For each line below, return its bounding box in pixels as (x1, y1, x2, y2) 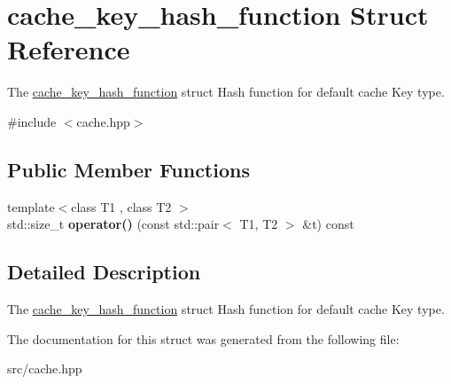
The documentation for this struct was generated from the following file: (7, 329, 400, 348)
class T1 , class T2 (71, 197, 172, 216)
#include (7, 112, 57, 130)
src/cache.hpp (7, 359, 82, 378)
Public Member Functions (7, 155, 250, 183)
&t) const (302, 215, 354, 233)
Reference (7, 31, 130, 67)
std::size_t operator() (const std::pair (7, 215, 220, 233)
